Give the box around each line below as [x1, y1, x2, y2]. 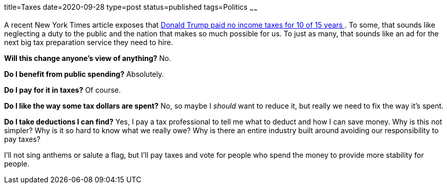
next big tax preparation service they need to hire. [4, 37, 173, 47]
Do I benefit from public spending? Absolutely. [4, 69, 164, 78]
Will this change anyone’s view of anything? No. [4, 53, 171, 62]
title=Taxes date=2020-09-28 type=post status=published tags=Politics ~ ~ [4, 3, 258, 13]
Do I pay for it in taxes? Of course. [4, 85, 121, 94]
